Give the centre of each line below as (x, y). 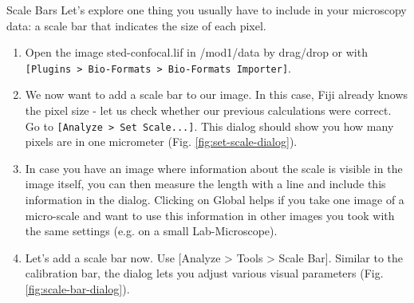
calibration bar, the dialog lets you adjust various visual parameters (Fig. (204, 273)
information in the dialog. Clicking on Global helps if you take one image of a (215, 200)
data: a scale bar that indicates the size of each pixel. (136, 25)
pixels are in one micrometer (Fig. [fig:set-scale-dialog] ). (161, 142)
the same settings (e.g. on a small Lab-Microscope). (151, 231)
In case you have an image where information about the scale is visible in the (214, 168)
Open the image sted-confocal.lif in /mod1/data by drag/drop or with (196, 52)
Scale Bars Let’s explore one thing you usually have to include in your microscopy (207, 10)
